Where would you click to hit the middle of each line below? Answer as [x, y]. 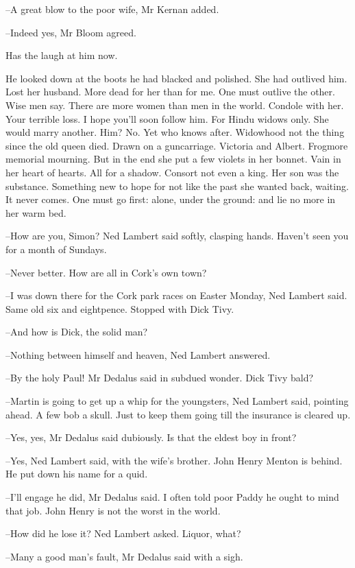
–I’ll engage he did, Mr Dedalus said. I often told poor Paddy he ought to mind [172, 497]
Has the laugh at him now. [62, 55]
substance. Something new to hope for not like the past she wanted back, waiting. [177, 186]
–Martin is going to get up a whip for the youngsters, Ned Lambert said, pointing [177, 401]
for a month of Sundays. [56, 249]
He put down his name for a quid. [77, 474]
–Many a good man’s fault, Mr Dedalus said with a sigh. [124, 556]
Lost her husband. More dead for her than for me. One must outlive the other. [170, 92]
